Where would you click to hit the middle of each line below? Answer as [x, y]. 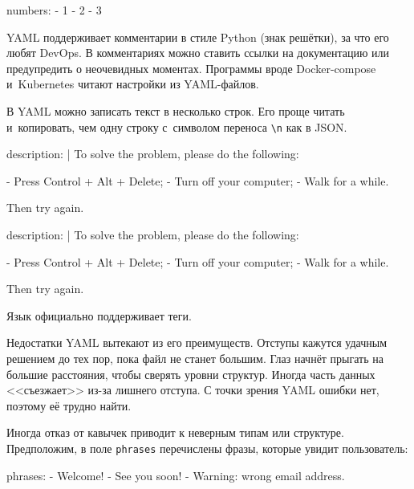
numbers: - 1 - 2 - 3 [54, 10]
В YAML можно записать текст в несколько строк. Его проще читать [176, 110]
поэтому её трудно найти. [69, 405]
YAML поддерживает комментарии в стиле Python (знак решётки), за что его [198, 37]
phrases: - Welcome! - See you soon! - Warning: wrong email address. [176, 475]
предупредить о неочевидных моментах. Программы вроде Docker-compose [191, 68]
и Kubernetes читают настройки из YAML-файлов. [133, 84]
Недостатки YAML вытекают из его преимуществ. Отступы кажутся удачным [197, 342]
